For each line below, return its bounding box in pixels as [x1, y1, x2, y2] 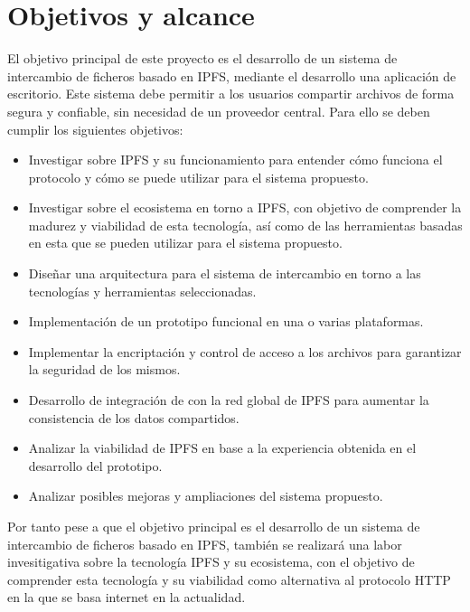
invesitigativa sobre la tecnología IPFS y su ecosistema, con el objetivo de [7, 552, 415, 571]
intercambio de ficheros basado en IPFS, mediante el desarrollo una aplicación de [7, 66, 456, 85]
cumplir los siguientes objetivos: [7, 119, 183, 138]
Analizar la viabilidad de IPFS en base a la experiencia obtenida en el [28, 438, 417, 457]
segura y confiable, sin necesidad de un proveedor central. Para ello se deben [7, 101, 430, 120]
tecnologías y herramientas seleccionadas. [28, 281, 257, 300]
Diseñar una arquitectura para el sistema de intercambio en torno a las [28, 264, 421, 283]
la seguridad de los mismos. [28, 360, 181, 379]
